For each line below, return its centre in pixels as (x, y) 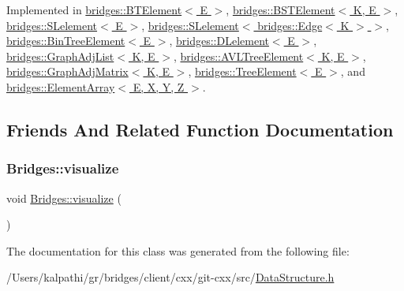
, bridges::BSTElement (281, 9)
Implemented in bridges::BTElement (94, 9)
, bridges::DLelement (219, 41)
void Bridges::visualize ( (64, 198)
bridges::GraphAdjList (60, 56)
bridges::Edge (290, 25)
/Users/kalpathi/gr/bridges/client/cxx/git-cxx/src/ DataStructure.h (170, 277)
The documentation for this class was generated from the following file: (178, 250)
